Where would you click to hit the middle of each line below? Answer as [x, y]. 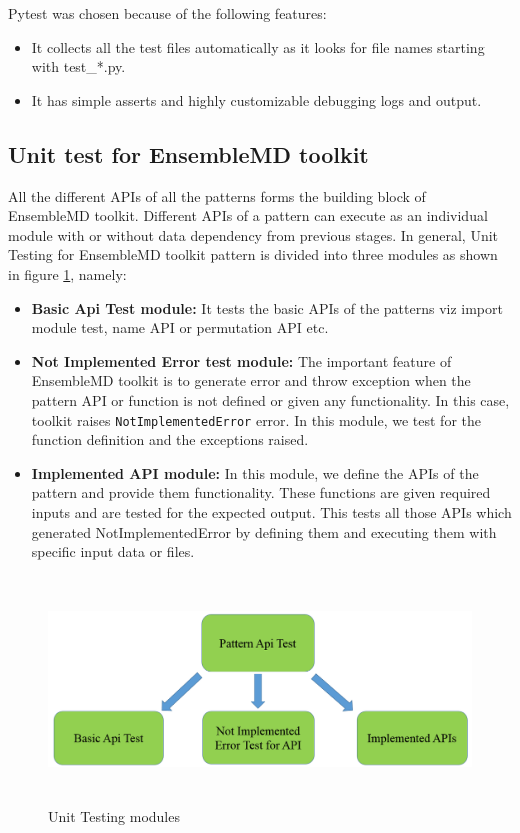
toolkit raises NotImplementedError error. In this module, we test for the [256, 419]
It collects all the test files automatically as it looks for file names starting [258, 46]
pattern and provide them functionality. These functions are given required [261, 492]
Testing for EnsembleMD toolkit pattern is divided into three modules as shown [253, 254]
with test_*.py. [78, 66]
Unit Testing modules [114, 816]
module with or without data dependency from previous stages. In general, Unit [253, 234]
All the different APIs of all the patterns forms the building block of [217, 195]
